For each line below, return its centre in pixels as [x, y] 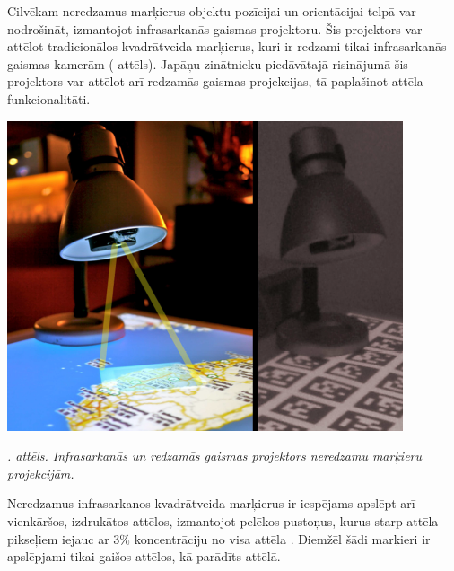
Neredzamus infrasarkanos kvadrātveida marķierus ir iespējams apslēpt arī [211, 503]
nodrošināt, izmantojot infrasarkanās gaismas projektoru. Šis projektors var [215, 28]
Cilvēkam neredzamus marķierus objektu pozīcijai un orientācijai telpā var [212, 11]
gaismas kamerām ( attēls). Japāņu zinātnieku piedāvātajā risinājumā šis [208, 63]
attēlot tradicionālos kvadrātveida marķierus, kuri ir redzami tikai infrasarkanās [227, 46]
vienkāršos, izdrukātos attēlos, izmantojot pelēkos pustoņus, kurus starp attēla [223, 520]
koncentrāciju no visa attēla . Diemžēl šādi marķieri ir [282, 538]
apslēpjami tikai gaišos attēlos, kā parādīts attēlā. [144, 556]
